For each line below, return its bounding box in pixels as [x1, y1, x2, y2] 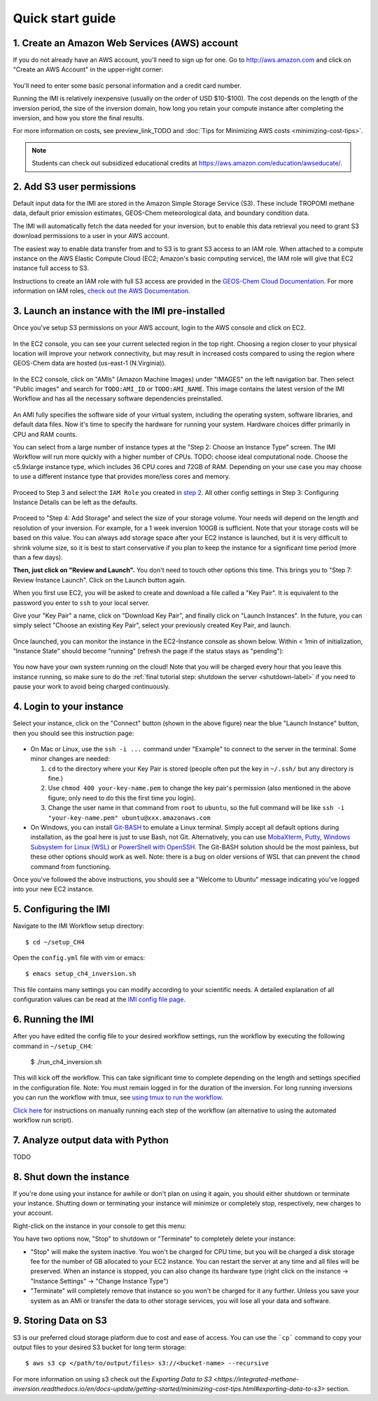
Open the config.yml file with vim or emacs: [13, 954, 146, 962]
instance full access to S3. [13, 264, 89, 272]
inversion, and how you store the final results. [13, 114, 145, 123]
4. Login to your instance [13, 701, 124, 713]
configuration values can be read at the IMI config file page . [13, 995, 185, 1004]
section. [326, 1385, 350, 1393]
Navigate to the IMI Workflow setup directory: [13, 921, 145, 930]
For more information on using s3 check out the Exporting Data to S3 [13, 1374, 213, 1383]
